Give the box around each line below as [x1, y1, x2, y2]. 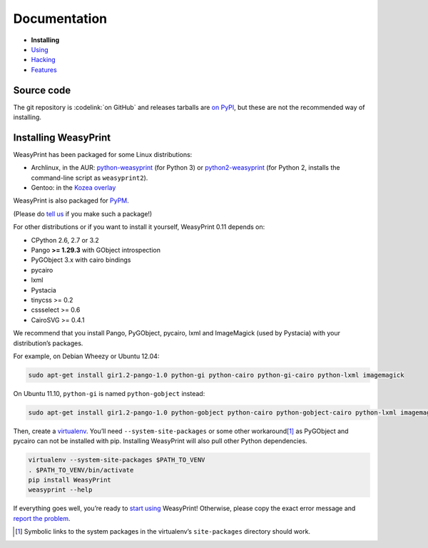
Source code [13, 84, 71, 96]
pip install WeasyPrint [28, 476, 112, 484]
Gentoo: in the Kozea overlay [31, 183, 116, 192]
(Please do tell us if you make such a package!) [13, 209, 153, 218]
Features [31, 65, 57, 74]
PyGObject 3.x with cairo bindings [31, 255, 131, 264]
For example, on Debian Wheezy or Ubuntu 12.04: [13, 352, 160, 360]
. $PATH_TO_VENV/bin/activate [28, 466, 134, 474]
